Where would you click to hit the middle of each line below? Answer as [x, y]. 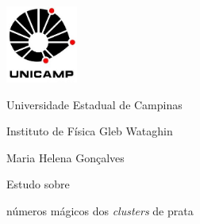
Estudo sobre [38, 184]
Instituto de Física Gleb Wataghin [90, 131]
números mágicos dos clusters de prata [100, 210]
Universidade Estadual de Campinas [94, 104]
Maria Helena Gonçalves [65, 157]
